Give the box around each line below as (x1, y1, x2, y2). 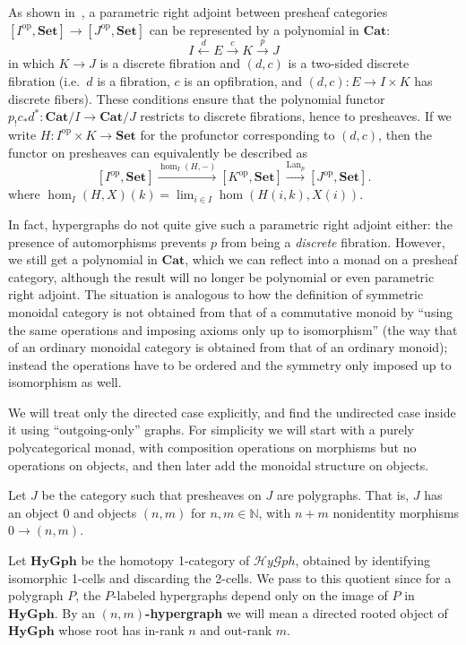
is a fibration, (97, 71, 170, 90)
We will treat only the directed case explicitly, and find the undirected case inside (8, 402, 456, 421)
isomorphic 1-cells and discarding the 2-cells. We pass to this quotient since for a (8, 568, 452, 587)
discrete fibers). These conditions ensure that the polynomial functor (8, 89, 385, 107)
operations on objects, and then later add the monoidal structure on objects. (8, 455, 429, 474)
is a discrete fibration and (99, 54, 241, 73)
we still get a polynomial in (8, 250, 158, 269)
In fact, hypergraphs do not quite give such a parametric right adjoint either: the (8, 214, 453, 233)
